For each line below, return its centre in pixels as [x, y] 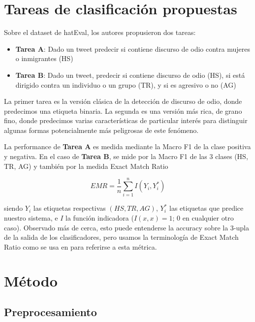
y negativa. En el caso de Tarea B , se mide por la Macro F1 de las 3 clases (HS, [126, 156]
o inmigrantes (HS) [44, 58]
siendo [14, 208]
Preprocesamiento [50, 312]
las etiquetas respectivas [69, 208]
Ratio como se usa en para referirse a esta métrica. [80, 246]
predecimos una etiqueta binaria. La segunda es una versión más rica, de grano [123, 111]
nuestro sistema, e [31, 217]
